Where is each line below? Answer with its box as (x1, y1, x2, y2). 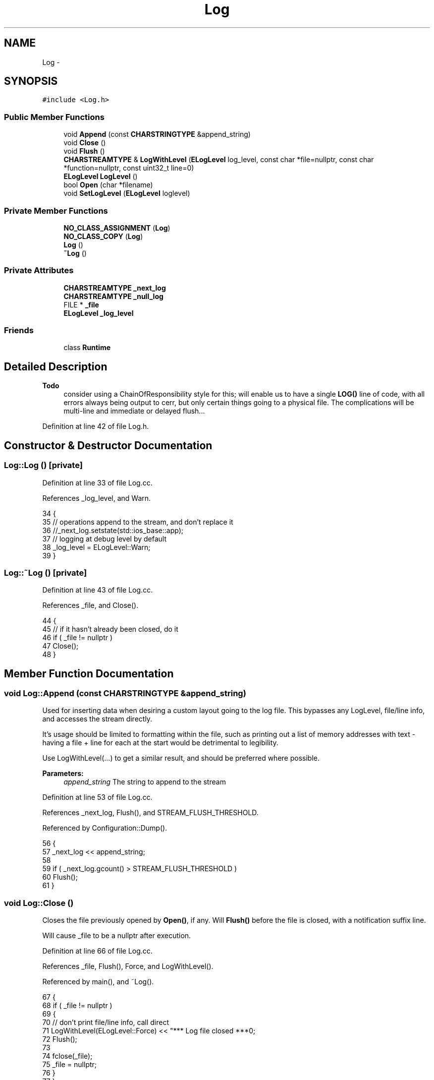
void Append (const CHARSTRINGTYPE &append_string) (63, 130, 251, 139)
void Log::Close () (4, 898, 74, 908)
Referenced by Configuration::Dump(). (42, 824, 167, 833)
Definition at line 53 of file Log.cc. (42, 793, 153, 802)
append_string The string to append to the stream (63, 778, 226, 786)
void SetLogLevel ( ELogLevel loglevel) (63, 189, 190, 198)
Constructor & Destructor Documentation (4, 439, 213, 452)
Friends (4, 325, 34, 336)
